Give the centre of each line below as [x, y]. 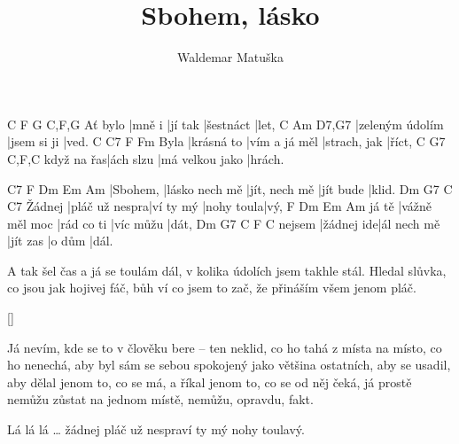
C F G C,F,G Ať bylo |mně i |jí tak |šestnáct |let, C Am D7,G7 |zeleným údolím [226, 124]
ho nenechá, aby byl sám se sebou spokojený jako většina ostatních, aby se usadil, [229, 365]
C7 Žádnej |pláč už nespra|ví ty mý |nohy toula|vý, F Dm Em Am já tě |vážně [220, 206]
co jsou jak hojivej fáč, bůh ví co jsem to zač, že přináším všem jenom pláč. [212, 288]
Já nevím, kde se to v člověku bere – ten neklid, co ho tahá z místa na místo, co [225, 347]
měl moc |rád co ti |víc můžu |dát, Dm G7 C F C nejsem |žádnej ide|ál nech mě [224, 223]
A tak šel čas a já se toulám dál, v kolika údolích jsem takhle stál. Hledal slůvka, [227, 270]
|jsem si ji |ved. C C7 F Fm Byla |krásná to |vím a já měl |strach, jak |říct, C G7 [226, 141]
